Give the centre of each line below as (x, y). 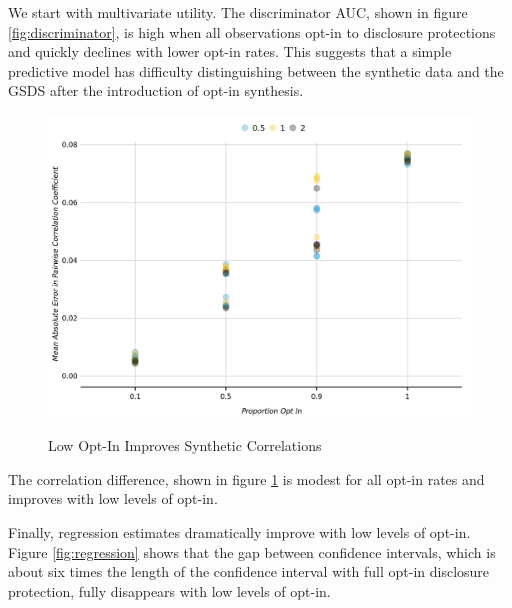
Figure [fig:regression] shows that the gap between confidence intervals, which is (252, 551)
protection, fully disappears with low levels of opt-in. (169, 590)
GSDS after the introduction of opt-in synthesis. (156, 90)
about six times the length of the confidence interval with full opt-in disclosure (249, 571)
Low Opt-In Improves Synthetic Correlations (185, 445)
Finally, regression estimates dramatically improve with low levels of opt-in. (239, 532)
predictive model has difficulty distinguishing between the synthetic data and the (256, 70)
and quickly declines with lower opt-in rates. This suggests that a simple (230, 51)
